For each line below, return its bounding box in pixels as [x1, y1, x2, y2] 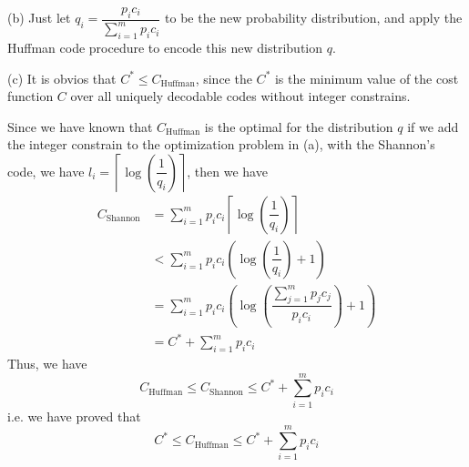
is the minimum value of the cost [274, 68, 459, 87]
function [7, 86, 54, 106]
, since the [195, 68, 252, 87]
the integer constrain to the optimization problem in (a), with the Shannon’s [7, 135, 435, 154]
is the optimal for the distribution [204, 117, 393, 136]
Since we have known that [7, 117, 153, 136]
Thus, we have [7, 353, 87, 372]
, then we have [187, 161, 268, 180]
